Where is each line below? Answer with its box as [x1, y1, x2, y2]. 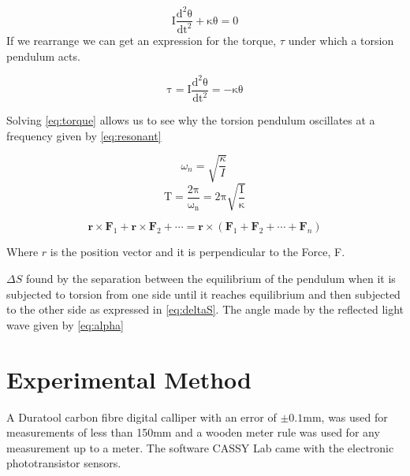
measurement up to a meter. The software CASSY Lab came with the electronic [6, 439, 394, 456]
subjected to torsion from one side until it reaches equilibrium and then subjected [6, 285, 401, 302]
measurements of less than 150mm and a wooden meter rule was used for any [6, 424, 380, 441]
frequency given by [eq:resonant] [6, 127, 162, 143]
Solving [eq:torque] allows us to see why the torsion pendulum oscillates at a [6, 112, 375, 128]
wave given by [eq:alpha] [6, 316, 124, 333]
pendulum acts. [6, 47, 80, 64]
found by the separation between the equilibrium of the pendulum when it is [25, 270, 396, 286]
